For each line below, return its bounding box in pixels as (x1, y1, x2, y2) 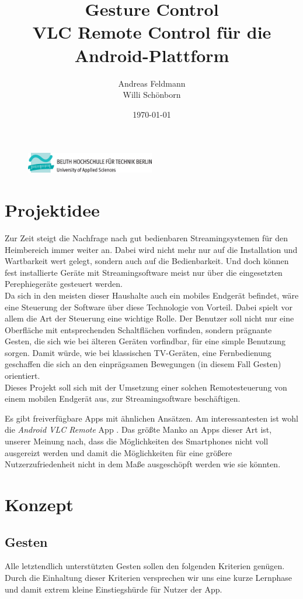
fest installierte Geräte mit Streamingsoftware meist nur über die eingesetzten (5, 266, 283, 278)
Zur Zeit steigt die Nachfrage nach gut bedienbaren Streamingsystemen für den (5, 231, 288, 244)
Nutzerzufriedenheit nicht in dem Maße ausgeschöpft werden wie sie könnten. (5, 458, 281, 470)
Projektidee (5, 198, 100, 222)
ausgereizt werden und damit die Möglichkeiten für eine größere (5, 446, 232, 458)
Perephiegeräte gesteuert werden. (5, 278, 123, 290)
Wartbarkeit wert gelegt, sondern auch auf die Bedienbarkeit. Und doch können (5, 255, 289, 267)
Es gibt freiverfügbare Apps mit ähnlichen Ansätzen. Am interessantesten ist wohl (5, 412, 298, 424)
